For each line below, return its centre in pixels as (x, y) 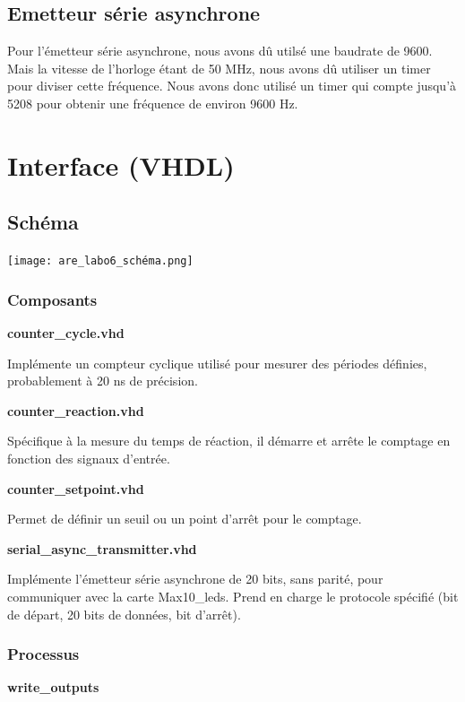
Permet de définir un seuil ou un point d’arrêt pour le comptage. (185, 519)
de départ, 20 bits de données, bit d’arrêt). (124, 614)
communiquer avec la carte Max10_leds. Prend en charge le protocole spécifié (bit (233, 596)
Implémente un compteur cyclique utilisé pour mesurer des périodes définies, (217, 363)
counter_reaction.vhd (76, 410)
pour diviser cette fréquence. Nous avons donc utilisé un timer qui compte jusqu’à (232, 86)
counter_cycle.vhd (66, 333)
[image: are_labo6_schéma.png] (100, 261)
